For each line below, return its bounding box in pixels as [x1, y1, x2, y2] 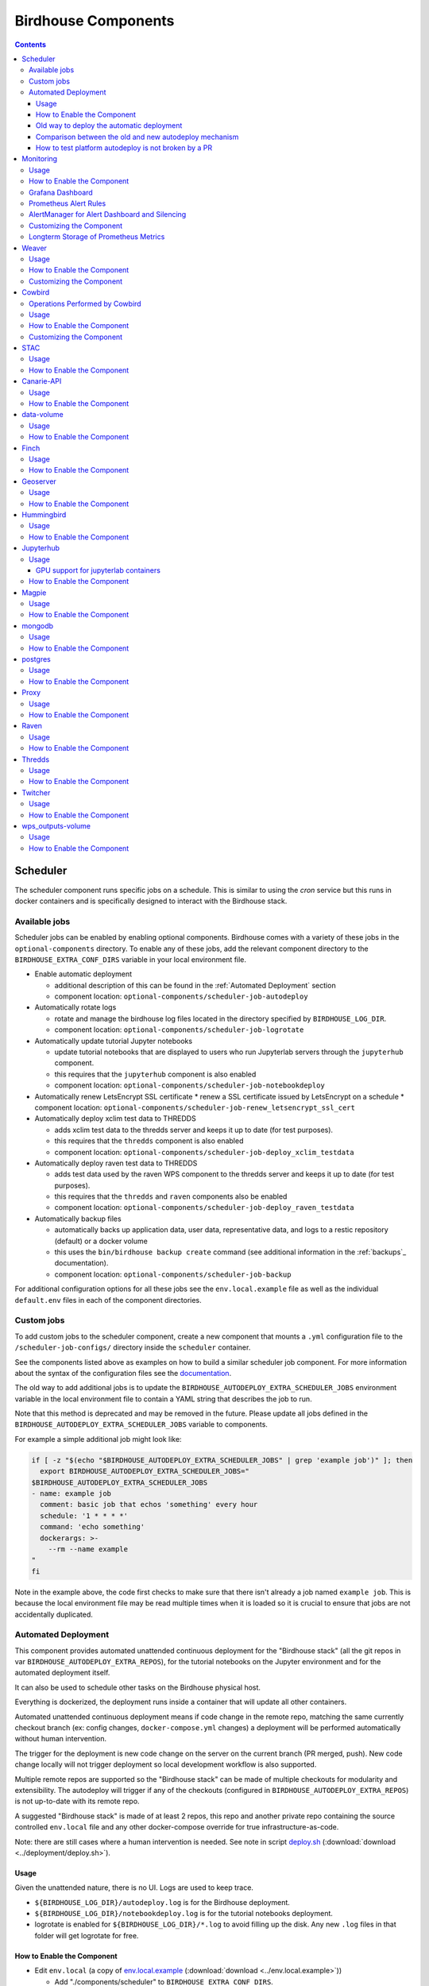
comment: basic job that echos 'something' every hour [40, 1500, 258, 1509]
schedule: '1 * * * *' [40, 1511, 129, 1520]
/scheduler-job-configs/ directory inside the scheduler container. [14, 1343, 251, 1352]
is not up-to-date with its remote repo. [14, 1796, 140, 1806]
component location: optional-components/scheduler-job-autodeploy [54, 991, 309, 1001]
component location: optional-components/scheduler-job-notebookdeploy [54, 1080, 325, 1090]
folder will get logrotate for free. [34, 1930, 139, 1940]
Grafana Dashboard [29, 187, 93, 197]
